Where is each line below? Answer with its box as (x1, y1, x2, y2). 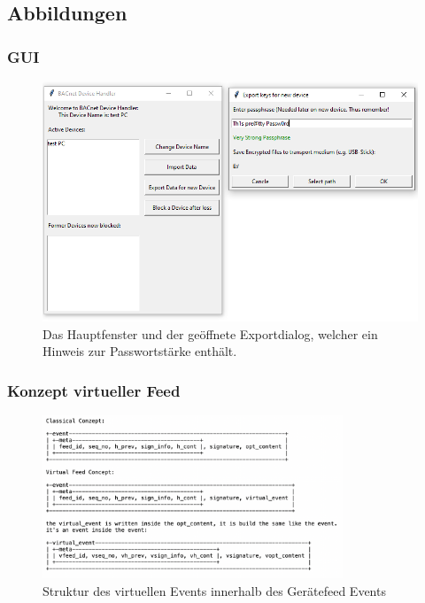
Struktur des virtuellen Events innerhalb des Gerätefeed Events (42, 581, 386, 599)
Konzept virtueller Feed (7, 379, 181, 401)
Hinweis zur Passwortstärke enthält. (42, 342, 237, 360)
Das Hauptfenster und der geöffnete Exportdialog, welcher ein (42, 324, 378, 343)
